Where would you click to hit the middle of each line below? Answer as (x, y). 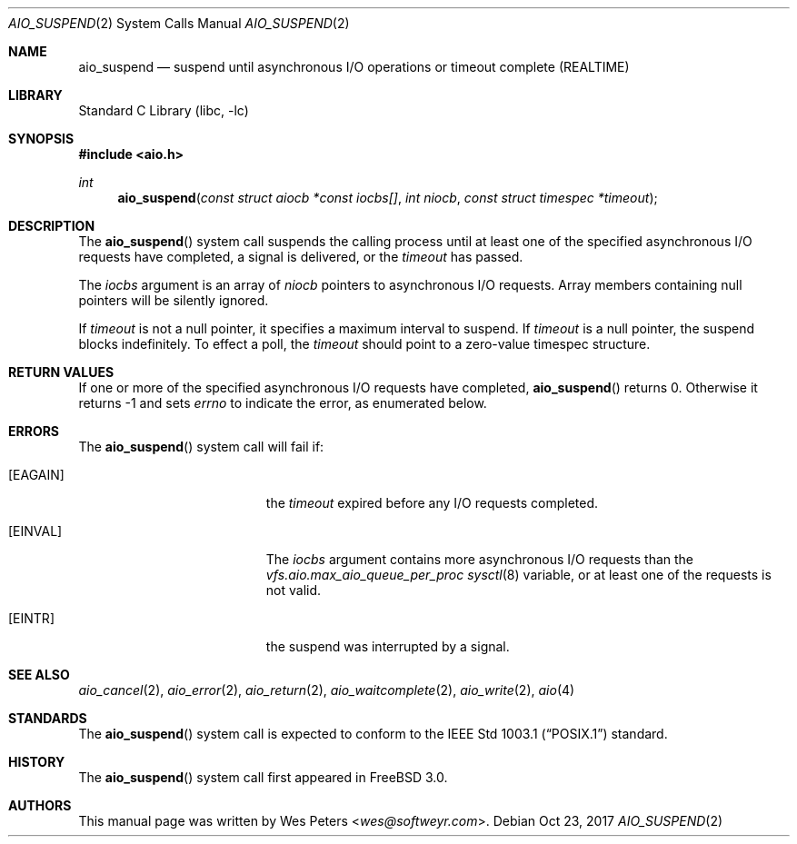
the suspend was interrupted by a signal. (388, 646)
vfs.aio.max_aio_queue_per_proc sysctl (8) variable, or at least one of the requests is (518, 575)
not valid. (294, 590)
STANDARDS (48, 718)
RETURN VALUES (61, 372)
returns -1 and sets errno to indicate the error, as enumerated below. (283, 403)
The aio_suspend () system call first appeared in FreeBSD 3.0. (263, 777)
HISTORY (37, 762)
